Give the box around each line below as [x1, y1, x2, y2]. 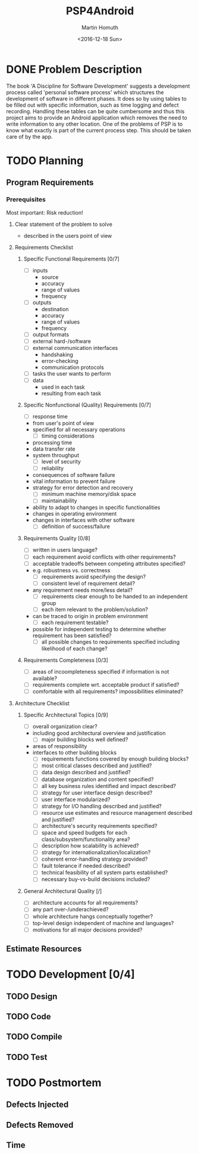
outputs [32, 299, 52, 306]
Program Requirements [6, 178, 94, 188]
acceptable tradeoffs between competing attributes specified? [32, 560, 186, 567]
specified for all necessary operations [32, 426, 125, 433]
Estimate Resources [6, 944, 82, 954]
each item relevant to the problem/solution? [41, 606, 149, 613]
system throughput [32, 452, 79, 459]
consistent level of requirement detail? [41, 579, 136, 587]
